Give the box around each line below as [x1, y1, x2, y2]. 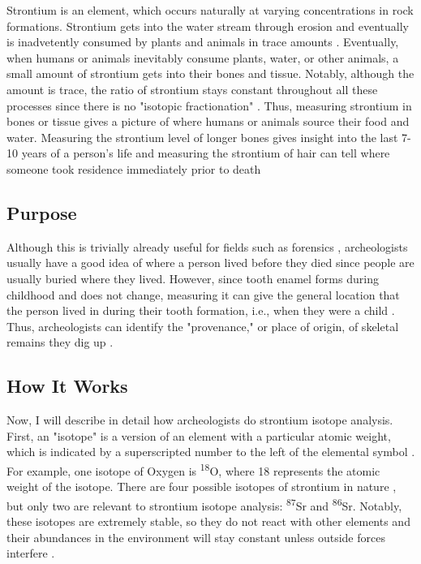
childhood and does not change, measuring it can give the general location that [6, 286, 400, 303]
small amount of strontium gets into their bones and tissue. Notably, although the [6, 65, 415, 82]
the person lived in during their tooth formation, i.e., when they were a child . [6, 302, 395, 319]
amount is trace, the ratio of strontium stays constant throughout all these [6, 80, 378, 97]
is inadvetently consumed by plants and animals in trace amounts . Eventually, [6, 33, 399, 50]
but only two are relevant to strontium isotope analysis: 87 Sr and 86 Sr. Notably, [6, 494, 402, 514]
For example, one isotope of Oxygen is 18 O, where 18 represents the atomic [6, 459, 380, 479]
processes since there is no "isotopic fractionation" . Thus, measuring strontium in [6, 97, 412, 114]
